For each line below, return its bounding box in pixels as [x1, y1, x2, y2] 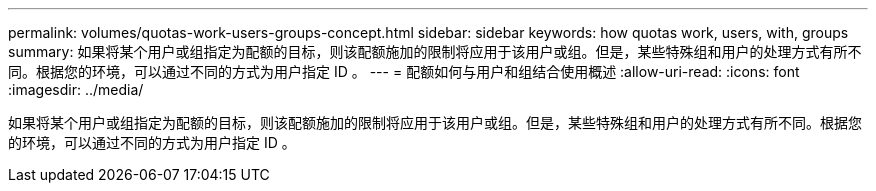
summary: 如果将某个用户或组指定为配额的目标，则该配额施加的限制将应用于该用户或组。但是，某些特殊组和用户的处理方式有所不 [8, 43, 862, 60]
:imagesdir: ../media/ [8, 81, 144, 98]
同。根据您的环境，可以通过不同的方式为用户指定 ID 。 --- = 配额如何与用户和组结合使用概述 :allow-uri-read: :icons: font [8, 63, 800, 80]
